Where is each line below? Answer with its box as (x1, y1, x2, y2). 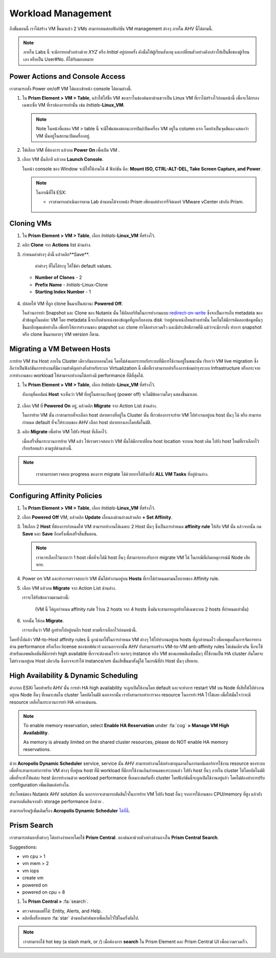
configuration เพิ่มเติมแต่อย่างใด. (9, 782, 70, 788)
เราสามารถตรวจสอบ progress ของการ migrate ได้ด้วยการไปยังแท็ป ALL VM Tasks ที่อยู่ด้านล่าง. (36, 471, 209, 477)
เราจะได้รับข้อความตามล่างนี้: (22, 594, 70, 600)
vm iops (22, 868, 39, 874)
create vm (22, 875, 43, 881)
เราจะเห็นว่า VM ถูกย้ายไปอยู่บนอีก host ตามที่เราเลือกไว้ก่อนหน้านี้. (22, 627, 137, 633)
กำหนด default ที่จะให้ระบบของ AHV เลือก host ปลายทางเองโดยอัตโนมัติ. (22, 419, 152, 425)
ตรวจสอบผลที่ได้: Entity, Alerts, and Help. (22, 907, 102, 914)
